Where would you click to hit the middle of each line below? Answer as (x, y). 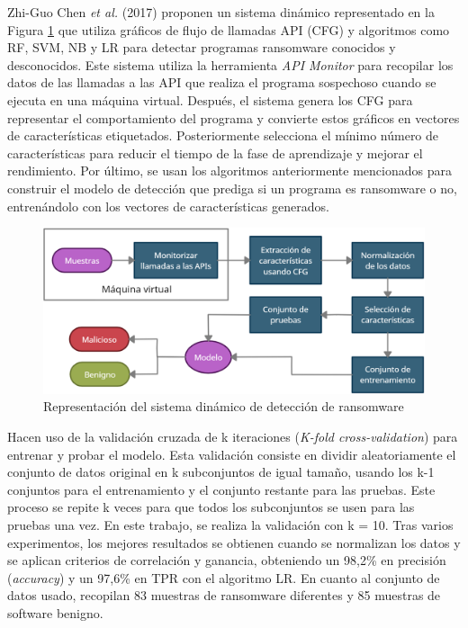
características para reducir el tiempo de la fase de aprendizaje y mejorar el (215, 153)
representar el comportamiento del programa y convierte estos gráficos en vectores (234, 117)
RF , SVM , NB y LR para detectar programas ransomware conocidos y (202, 47)
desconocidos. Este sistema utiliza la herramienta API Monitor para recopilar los (230, 64)
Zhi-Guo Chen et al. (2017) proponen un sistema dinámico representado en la (221, 12)
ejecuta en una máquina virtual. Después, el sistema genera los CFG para (210, 99)
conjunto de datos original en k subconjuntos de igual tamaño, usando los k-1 (221, 472)
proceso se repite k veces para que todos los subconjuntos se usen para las (211, 507)
